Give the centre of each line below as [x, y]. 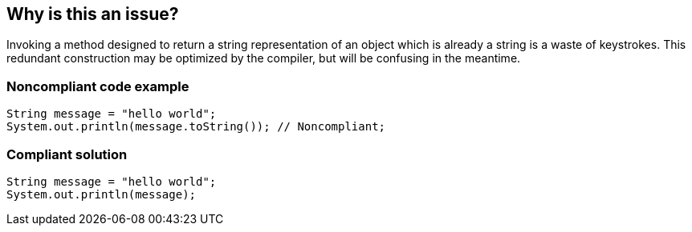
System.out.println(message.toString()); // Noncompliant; [196, 127]
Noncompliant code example [98, 86]
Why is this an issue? [93, 14]
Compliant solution [67, 154]
